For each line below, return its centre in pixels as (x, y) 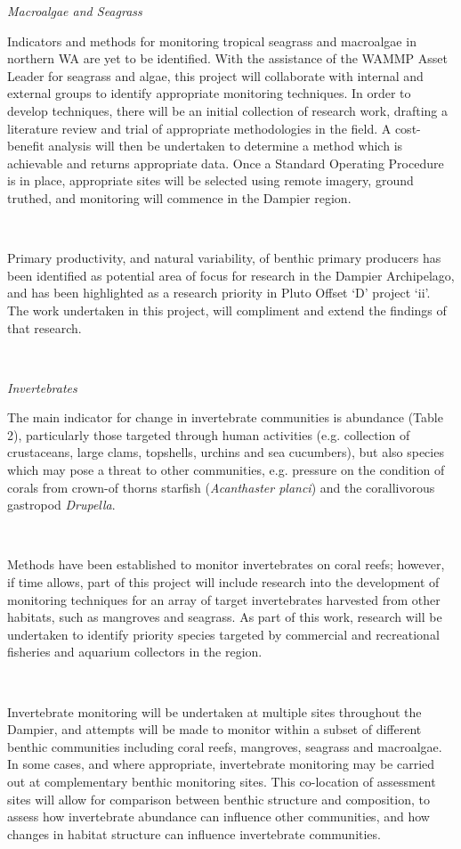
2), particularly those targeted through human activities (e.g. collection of (209, 434)
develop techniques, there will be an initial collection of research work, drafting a (228, 110)
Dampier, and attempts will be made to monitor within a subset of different (214, 729)
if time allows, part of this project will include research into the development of (223, 582)
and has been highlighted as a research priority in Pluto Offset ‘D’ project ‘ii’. (219, 293)
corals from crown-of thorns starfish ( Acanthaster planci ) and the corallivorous (221, 487)
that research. (44, 327)
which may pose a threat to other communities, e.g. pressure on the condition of (226, 470)
